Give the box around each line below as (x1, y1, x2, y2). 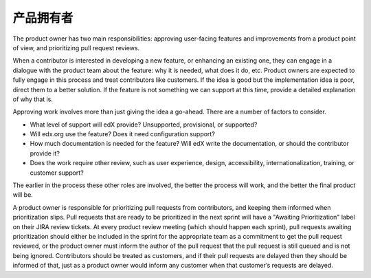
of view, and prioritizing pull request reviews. (12, 43, 140, 52)
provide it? (30, 149, 60, 158)
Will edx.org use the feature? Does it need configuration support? (30, 130, 216, 138)
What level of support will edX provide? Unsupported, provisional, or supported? (30, 120, 258, 129)
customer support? (30, 169, 84, 177)
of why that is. (12, 95, 53, 103)
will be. (12, 191, 34, 199)
